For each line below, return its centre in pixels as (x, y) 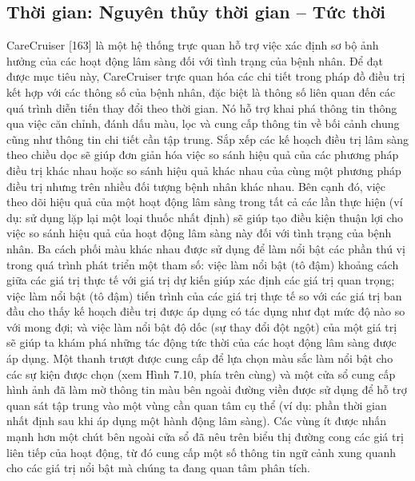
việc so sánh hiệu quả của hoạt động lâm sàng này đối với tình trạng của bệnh (199, 233)
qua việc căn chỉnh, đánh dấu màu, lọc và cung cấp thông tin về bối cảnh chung (203, 123)
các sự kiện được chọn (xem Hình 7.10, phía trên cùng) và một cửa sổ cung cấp (201, 374)
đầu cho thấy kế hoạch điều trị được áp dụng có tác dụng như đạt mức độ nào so (206, 311)
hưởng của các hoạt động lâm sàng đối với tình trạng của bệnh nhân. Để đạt (195, 60)
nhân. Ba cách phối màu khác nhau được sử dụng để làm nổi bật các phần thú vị (206, 248)
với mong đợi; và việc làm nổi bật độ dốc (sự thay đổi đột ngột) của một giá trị (202, 326)
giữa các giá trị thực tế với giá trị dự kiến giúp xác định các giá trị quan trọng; (201, 280)
